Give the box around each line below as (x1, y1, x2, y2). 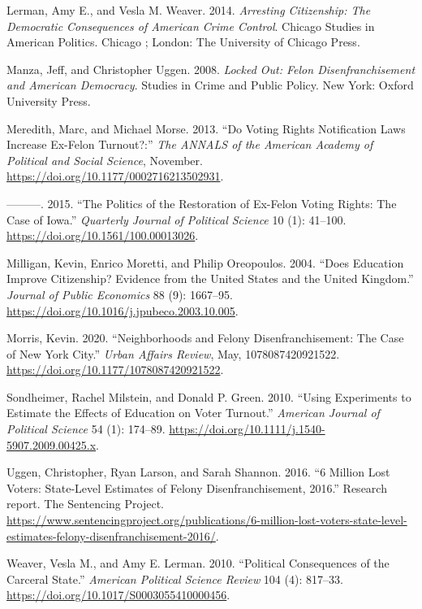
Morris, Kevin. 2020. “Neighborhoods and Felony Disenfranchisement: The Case (6, 329, 404, 346)
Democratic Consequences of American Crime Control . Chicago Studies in (6, 17, 375, 34)
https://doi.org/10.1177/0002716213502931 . (6, 167, 224, 185)
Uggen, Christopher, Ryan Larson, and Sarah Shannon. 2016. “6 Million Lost (6, 463, 390, 481)
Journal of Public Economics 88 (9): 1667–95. (6, 285, 233, 302)
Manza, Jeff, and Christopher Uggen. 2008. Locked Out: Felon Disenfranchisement (6, 60, 416, 77)
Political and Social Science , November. (6, 151, 203, 168)
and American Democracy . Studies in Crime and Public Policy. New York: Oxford (6, 76, 414, 94)
